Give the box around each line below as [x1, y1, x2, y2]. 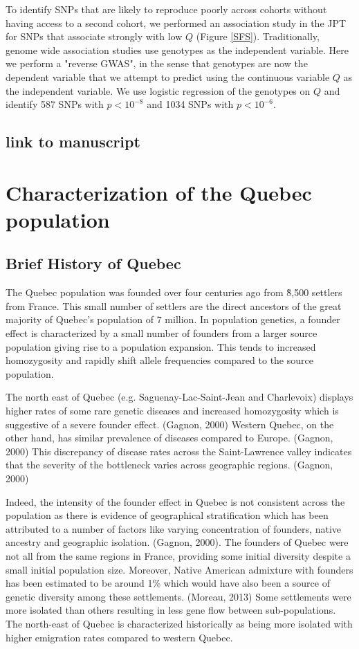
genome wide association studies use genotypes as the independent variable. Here [6, 42, 349, 57]
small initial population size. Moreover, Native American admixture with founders [6, 562, 353, 576]
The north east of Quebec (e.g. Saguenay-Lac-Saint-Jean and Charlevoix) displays [6, 390, 353, 404]
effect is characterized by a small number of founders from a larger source [6, 326, 317, 340]
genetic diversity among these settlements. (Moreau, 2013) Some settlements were [6, 589, 351, 603]
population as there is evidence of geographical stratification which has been [6, 508, 329, 522]
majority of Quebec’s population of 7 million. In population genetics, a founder [6, 312, 340, 327]
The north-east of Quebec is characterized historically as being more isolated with [6, 616, 353, 630]
